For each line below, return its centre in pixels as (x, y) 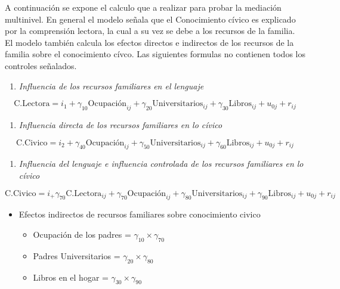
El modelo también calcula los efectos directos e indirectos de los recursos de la (149, 42)
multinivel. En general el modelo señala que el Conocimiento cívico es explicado (150, 19)
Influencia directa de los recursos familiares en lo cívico (120, 124)
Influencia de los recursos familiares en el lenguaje (111, 86)
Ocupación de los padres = (82, 234)
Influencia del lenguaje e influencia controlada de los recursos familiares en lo (161, 164)
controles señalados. (41, 65)
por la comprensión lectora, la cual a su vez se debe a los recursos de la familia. (150, 31)
